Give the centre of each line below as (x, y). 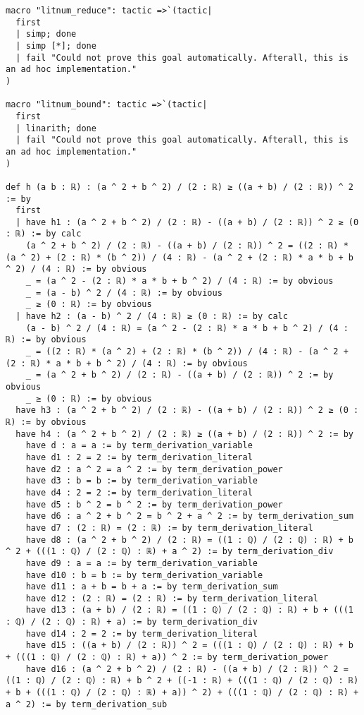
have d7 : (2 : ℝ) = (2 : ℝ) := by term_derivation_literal (169, 528)
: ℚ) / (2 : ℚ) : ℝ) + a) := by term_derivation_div (132, 622)
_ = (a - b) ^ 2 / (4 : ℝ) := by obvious (124, 293)
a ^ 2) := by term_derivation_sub (87, 704)
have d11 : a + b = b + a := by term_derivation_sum (152, 587)
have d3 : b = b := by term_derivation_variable (142, 481)
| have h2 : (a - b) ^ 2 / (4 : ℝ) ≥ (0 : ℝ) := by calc (152, 317)
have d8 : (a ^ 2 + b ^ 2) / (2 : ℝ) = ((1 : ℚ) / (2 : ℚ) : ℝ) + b (189, 540)
